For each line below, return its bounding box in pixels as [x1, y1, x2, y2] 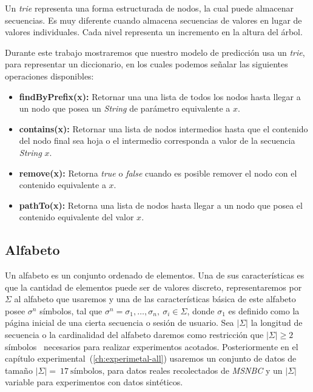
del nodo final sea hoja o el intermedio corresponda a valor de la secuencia [19, 134, 295, 147]
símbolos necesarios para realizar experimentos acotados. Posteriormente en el [5, 340, 298, 353]
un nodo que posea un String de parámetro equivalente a [19, 102, 231, 115]
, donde [187, 304, 215, 317]
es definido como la [228, 304, 300, 317]
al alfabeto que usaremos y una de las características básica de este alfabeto [14, 292, 296, 305]
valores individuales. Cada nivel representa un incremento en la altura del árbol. [5, 25, 303, 38]
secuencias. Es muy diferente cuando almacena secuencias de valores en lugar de [5, 13, 302, 26]
